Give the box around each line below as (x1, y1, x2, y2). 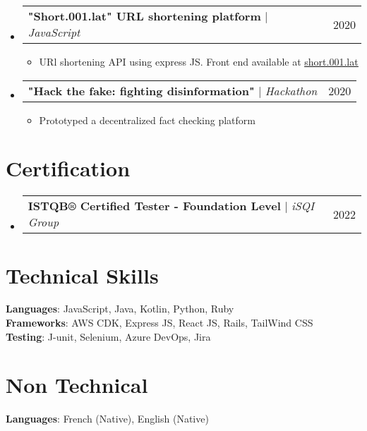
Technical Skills (6, 260, 159, 289)
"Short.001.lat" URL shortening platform (28, 8, 261, 24)
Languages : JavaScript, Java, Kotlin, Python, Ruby (6, 301, 234, 316)
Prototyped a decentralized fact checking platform (39, 112, 255, 127)
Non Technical (6, 370, 148, 399)
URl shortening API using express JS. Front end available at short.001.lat (39, 54, 359, 68)
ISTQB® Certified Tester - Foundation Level (28, 198, 281, 214)
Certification (6, 154, 131, 183)
